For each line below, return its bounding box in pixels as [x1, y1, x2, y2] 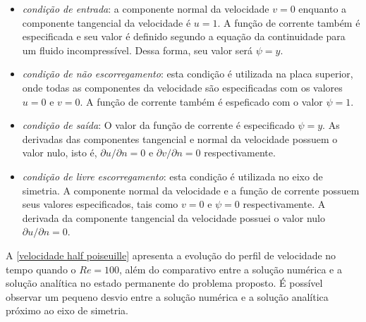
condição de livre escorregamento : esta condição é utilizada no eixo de [22, 168, 323, 183]
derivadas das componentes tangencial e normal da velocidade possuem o [22, 131, 338, 146]
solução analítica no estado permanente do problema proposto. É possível [6, 275, 323, 290]
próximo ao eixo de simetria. [6, 303, 128, 318]
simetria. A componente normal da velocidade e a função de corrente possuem [22, 182, 360, 197]
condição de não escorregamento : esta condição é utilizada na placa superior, [22, 66, 353, 81]
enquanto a [298, 1, 347, 16]
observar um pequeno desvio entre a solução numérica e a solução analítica [6, 289, 329, 304]
